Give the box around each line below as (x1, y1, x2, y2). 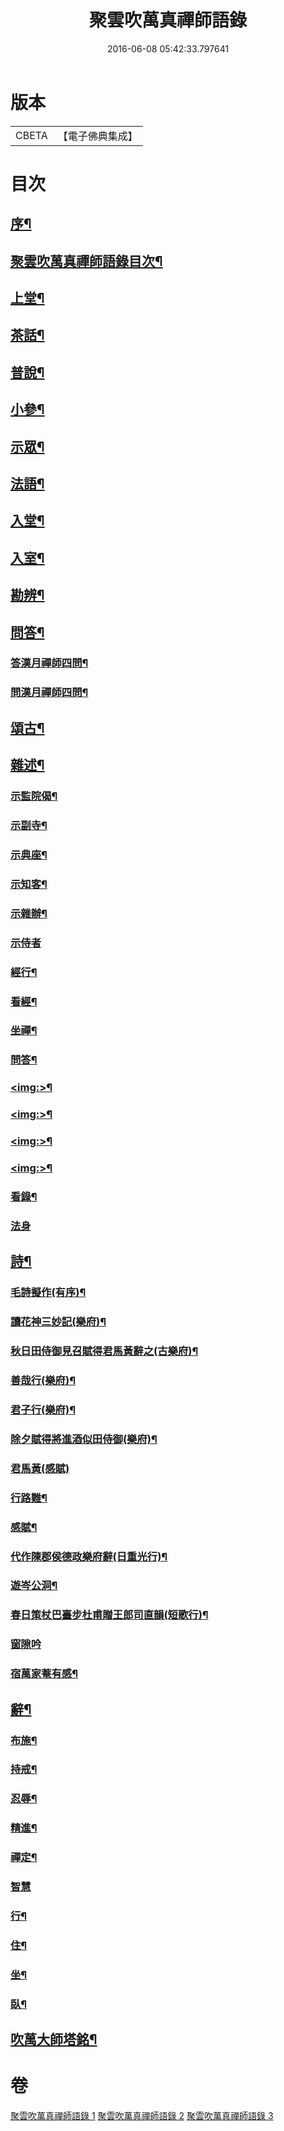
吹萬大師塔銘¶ (10, 2031, 98, 2048)
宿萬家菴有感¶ (10, 1667, 78, 1681)
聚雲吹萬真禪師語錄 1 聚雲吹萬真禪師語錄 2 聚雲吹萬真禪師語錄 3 (10, 2110, 274, 2122)
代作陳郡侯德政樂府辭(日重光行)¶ (10, 1549, 168, 1563)
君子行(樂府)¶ (10, 1402, 76, 1416)
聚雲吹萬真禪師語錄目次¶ (10, 252, 163, 270)
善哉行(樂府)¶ (10, 1374, 76, 1388)
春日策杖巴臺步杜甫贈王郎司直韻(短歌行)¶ (10, 1608, 209, 1622)
